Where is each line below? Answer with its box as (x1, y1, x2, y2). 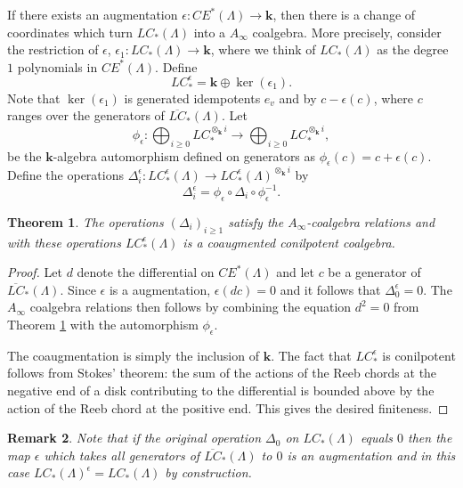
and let (276, 263, 314, 281)
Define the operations (7, 165, 124, 183)
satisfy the (228, 212, 284, 231)
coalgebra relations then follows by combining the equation (29, 297, 352, 316)
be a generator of (328, 263, 421, 281)
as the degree (377, 40, 449, 59)
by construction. (165, 463, 252, 482)
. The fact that (271, 346, 352, 364)
